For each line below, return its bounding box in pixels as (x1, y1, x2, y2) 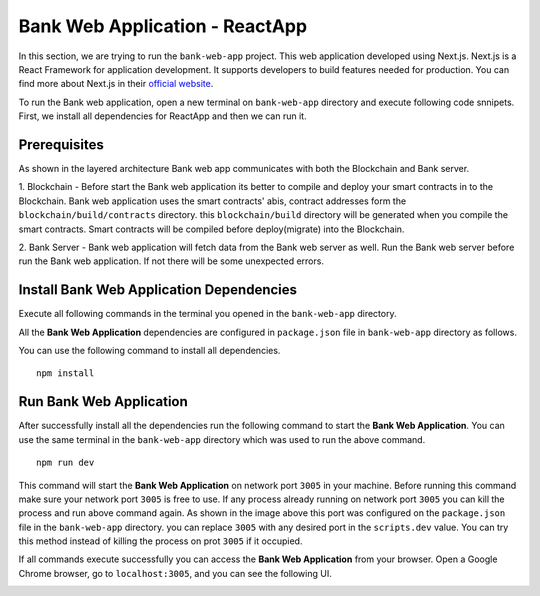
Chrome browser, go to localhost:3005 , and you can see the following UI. (18, 567, 332, 579)
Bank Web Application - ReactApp (18, 15, 308, 37)
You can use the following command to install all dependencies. (18, 345, 281, 357)
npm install (36, 368, 95, 379)
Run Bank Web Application (18, 393, 189, 410)
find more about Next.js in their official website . (18, 78, 214, 90)
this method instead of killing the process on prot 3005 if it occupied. (18, 535, 303, 547)
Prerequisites (18, 136, 104, 153)
